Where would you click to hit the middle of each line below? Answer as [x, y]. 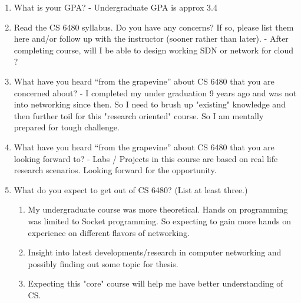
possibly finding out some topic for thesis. [103, 263]
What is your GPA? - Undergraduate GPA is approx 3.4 [115, 7]
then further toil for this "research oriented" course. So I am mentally [139, 115]
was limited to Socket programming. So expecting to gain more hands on [159, 220]
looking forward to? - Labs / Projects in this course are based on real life [146, 158]
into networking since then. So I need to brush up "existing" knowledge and [150, 104]
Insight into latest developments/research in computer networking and [155, 252]
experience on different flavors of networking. [109, 232]
